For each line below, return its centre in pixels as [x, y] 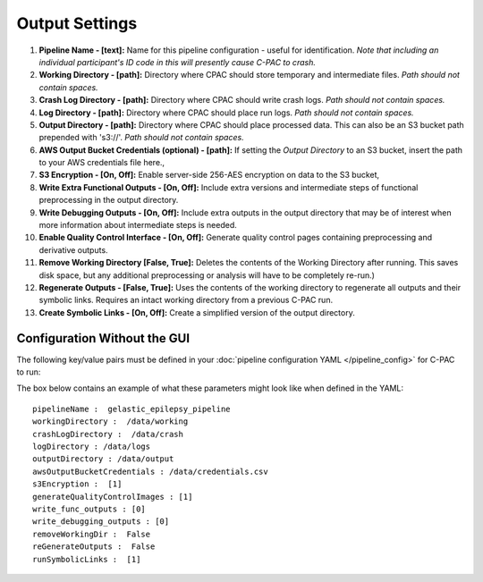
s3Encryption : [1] [77, 484]
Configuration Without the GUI [103, 338]
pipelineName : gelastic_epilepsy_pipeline [132, 409]
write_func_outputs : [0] [89, 509]
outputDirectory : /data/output [103, 459]
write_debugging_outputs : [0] [101, 522]
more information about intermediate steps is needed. [138, 225]
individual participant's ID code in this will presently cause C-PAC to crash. [178, 62]
